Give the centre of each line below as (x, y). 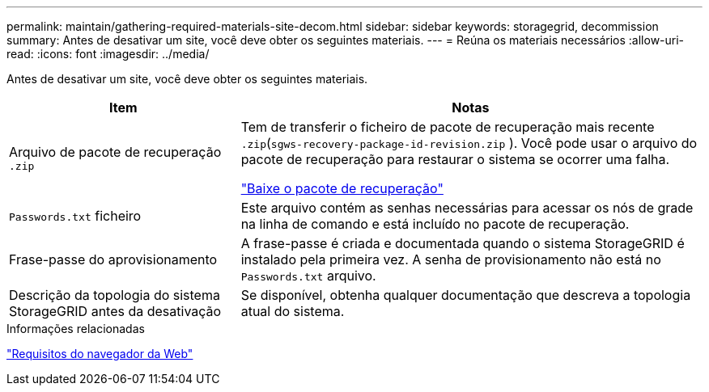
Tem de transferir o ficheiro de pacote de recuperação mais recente (448, 127)
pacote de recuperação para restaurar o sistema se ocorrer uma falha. (455, 159)
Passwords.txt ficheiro (75, 216)
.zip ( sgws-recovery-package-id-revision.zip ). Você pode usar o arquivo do (469, 143)
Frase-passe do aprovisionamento (113, 259)
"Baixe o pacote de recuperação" (342, 188)
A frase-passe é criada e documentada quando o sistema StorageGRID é (463, 243)
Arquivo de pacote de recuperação (115, 152)
